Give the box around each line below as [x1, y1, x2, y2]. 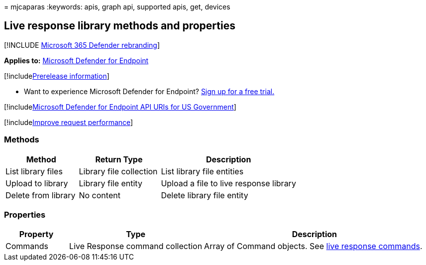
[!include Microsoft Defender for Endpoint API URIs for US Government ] [4, 102, 236, 111]
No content [79, 190, 120, 200]
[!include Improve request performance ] [4, 118, 133, 127]
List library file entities [161, 166, 244, 176]
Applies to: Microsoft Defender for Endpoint [4, 56, 149, 65]
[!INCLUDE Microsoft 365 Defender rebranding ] [4, 40, 160, 49]
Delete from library [5, 190, 76, 200]
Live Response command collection [69, 241, 203, 252]
